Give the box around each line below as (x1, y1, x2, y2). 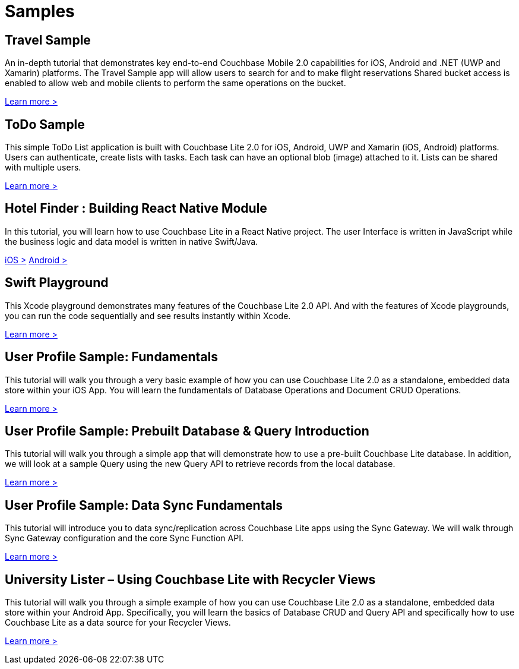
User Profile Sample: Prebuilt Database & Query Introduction (5, 423, 369, 438)
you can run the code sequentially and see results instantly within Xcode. (5, 310, 291, 321)
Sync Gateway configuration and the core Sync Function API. (5, 533, 243, 544)
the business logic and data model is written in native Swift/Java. (5, 236, 258, 247)
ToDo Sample (5, 116, 85, 132)
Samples (5, 1, 75, 21)
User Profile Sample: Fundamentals (5, 349, 218, 365)
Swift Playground (5, 275, 109, 291)
